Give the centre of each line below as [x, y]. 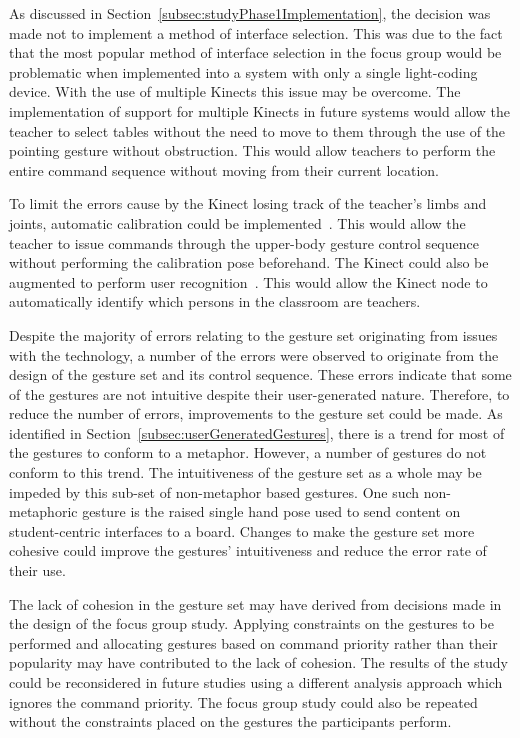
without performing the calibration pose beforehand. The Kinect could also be [249, 262]
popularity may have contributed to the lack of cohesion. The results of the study [258, 662]
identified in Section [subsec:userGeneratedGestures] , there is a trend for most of [257, 432]
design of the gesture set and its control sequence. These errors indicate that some [260, 374]
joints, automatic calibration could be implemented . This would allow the [237, 222]
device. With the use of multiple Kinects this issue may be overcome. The [235, 91]
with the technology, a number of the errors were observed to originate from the [254, 354]
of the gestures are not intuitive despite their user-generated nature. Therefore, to [259, 393]
